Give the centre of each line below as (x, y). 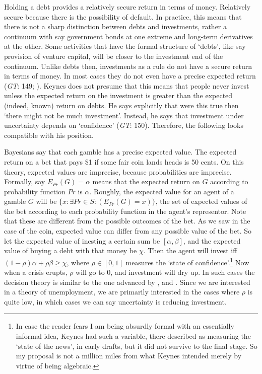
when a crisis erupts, (36, 272)
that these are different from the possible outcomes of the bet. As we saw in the (127, 221)
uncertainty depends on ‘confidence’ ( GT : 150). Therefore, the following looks (124, 125)
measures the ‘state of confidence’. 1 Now (187, 261)
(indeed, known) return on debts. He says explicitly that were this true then (121, 105)
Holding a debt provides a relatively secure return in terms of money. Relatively (127, 7)
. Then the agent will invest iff (190, 250)
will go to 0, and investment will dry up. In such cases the (165, 272)
